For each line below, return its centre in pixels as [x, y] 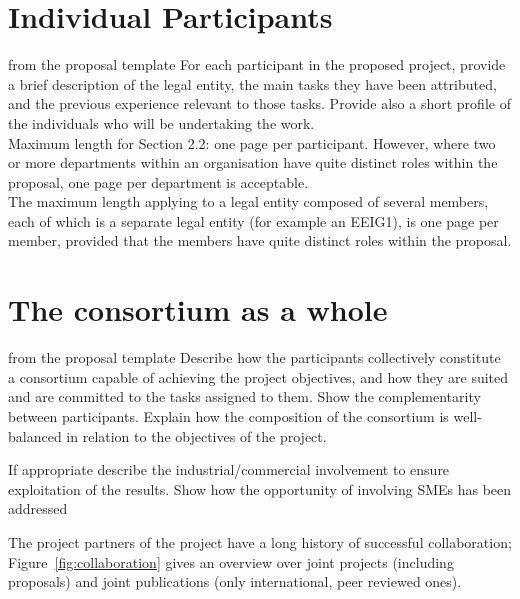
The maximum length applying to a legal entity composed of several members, [248, 201]
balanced [35, 435]
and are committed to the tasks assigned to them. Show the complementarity [244, 396]
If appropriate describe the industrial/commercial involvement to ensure [229, 469]
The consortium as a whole [198, 309]
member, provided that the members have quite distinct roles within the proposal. [260, 240]
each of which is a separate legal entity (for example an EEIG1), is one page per [253, 220]
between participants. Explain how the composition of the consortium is [228, 415]
